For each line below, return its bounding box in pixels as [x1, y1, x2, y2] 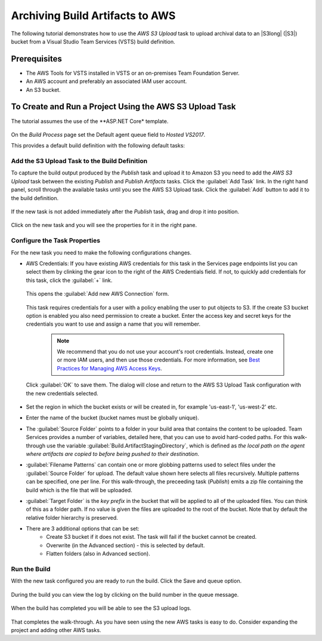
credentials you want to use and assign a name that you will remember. [26, 320, 201, 328]
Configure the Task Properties [11, 237, 101, 245]
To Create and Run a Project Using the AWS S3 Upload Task [11, 102, 236, 112]
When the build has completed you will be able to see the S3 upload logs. [11, 605, 192, 612]
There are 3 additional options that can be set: [26, 525, 140, 532]
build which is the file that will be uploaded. [26, 486, 132, 493]
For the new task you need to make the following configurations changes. [11, 249, 192, 256]
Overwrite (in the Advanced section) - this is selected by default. [46, 541, 205, 549]
